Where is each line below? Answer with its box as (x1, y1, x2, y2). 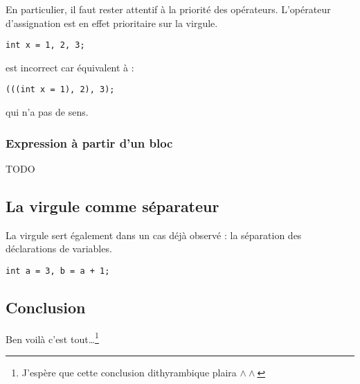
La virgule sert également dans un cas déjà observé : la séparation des (6, 227, 302, 242)
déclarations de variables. (6, 241, 112, 256)
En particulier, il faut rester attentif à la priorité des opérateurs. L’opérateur (6, 2, 331, 16)
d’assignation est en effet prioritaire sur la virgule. (6, 15, 218, 30)
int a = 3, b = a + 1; (6, 265, 110, 276)
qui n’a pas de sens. (6, 105, 89, 119)
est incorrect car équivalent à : (6, 60, 134, 74)
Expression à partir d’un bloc (6, 134, 173, 151)
